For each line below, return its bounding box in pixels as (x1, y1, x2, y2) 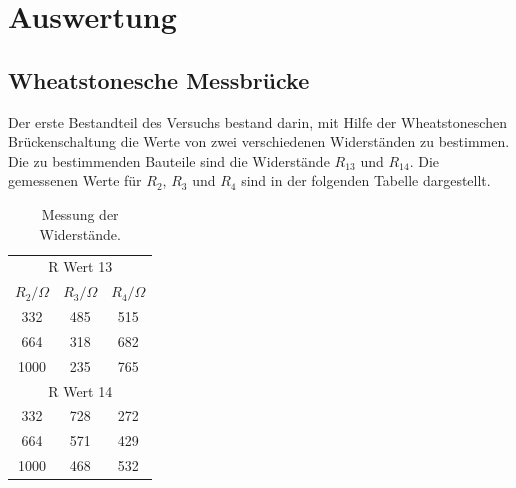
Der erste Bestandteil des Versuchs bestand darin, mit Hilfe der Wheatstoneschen (8, 111, 507, 132)
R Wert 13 (48, 256, 113, 277)
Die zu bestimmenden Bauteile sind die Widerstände (8, 150, 330, 171)
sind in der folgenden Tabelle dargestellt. (241, 170, 491, 191)
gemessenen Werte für (8, 170, 142, 191)
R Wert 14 (48, 380, 113, 401)
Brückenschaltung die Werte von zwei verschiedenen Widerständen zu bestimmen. (8, 131, 510, 152)
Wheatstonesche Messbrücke (8, 64, 310, 95)
